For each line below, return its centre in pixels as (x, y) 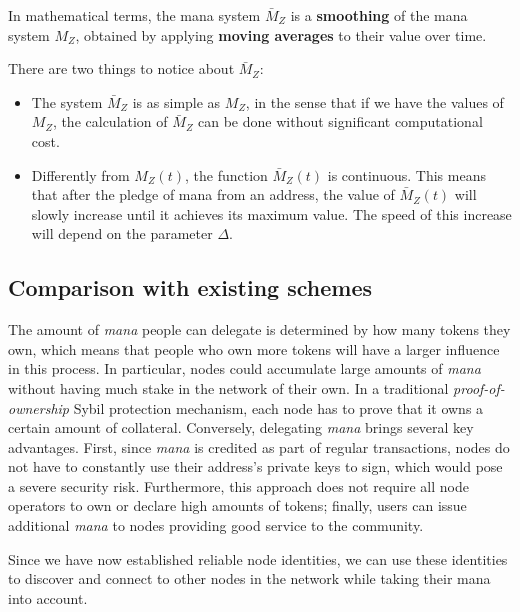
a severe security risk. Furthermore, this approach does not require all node (238, 485)
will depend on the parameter (122, 233)
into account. (48, 597)
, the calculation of (110, 121)
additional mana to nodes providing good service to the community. (216, 525)
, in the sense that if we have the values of (374, 101)
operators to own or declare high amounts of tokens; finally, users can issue (237, 505)
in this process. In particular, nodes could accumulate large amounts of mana (244, 368)
